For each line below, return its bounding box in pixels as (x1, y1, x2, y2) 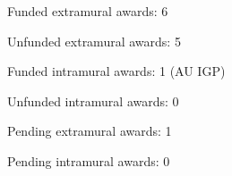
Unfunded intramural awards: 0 (7, 91, 179, 110)
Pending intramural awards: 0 (7, 151, 170, 170)
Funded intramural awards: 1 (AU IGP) (7, 62, 226, 80)
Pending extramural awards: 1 (7, 122, 172, 140)
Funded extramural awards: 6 (7, 2, 168, 20)
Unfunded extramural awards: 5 (7, 31, 181, 50)
